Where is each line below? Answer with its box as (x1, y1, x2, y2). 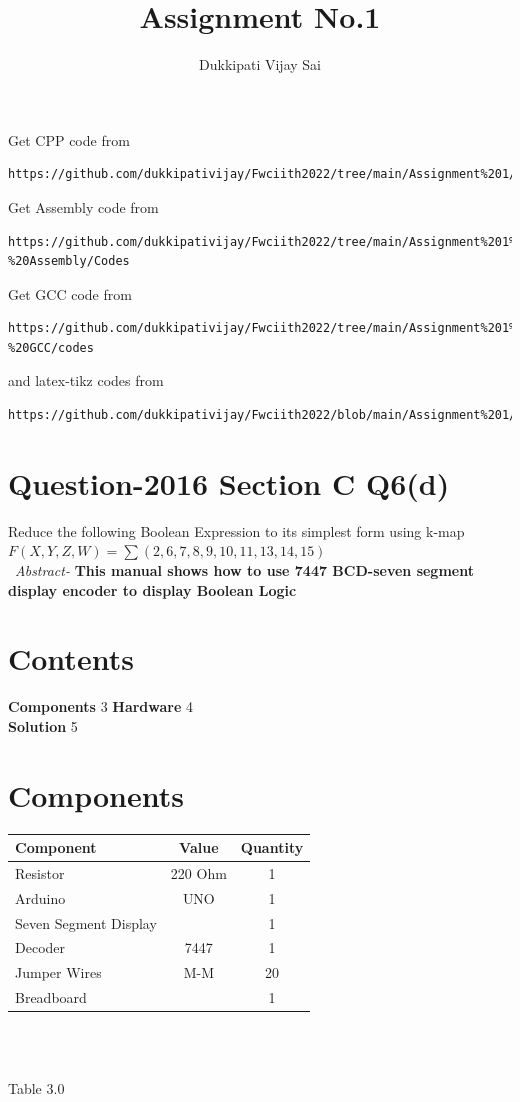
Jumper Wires (15, 962, 102, 983)
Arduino (15, 887, 66, 908)
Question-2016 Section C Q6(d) (8, 462, 450, 503)
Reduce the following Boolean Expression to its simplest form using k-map (8, 520, 465, 541)
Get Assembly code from (8, 196, 159, 217)
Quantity (240, 837, 304, 858)
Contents (8, 638, 134, 679)
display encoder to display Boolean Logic (8, 579, 297, 600)
